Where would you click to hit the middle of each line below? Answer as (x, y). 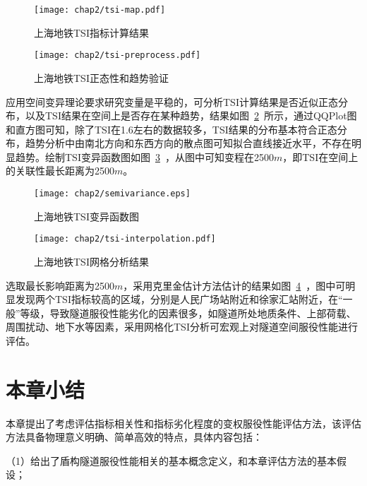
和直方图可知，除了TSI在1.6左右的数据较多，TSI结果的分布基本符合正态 (172, 129)
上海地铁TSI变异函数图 (86, 216)
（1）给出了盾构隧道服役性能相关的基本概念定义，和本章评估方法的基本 (171, 460)
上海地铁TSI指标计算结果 (91, 32)
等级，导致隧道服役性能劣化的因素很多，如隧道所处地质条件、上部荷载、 (188, 313)
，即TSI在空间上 (320, 156)
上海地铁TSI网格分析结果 (91, 261)
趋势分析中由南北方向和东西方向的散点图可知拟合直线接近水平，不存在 (188, 143)
